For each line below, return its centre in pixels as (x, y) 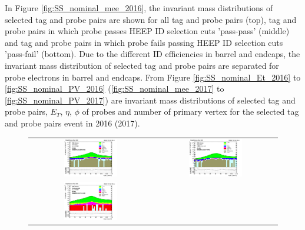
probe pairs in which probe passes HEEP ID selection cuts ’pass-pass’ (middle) (147, 31)
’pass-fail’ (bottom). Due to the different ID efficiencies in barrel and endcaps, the (152, 54)
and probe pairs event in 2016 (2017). (72, 123)
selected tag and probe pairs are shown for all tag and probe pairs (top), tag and (151, 19)
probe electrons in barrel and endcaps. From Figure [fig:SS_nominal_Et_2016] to (153, 77)
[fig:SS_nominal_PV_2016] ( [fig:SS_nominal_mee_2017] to (115, 89)
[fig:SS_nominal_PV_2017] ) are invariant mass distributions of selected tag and (150, 100)
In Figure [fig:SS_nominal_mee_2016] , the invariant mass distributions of (139, 8)
